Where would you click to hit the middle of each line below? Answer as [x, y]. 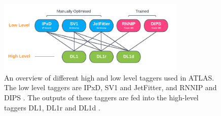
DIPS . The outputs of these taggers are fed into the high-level [101, 97]
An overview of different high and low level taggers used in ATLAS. [109, 77]
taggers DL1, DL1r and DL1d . [52, 107]
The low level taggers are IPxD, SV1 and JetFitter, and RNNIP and [110, 87]
